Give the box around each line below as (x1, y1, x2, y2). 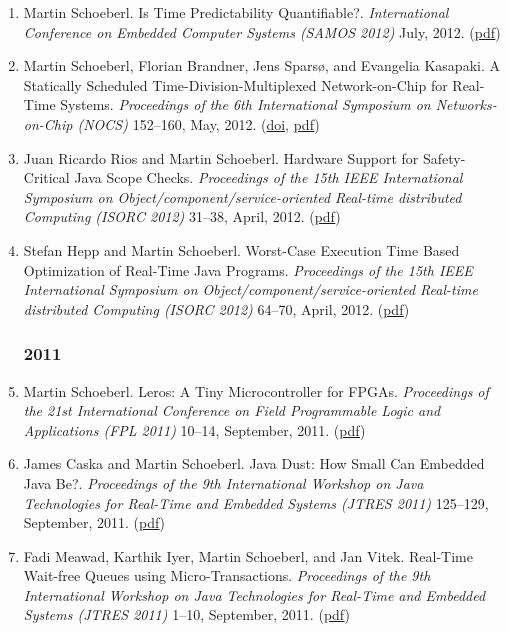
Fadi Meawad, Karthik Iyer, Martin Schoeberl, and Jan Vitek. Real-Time (23, 545, 473, 566)
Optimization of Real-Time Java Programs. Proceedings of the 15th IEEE (23, 259, 473, 280)
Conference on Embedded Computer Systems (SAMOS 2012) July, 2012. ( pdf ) (23, 21, 501, 42)
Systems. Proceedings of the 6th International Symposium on (60, 94, 431, 115)
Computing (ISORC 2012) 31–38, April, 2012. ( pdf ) (23, 206, 341, 227)
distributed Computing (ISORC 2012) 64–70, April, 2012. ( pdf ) (23, 298, 410, 319)
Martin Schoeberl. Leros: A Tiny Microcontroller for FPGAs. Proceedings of (23, 380, 489, 401)
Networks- (435, 94, 497, 115)
